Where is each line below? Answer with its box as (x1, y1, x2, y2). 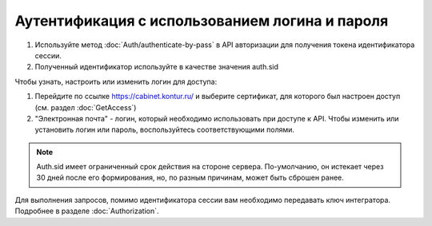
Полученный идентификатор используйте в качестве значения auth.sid (34, 62, 279, 72)
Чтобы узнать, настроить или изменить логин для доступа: (14, 77, 218, 86)
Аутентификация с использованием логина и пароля (14, 12, 389, 30)
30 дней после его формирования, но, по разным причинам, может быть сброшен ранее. (36, 172, 344, 183)
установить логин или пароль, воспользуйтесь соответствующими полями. (34, 125, 295, 135)
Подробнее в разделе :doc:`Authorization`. (14, 206, 159, 216)
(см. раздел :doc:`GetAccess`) (34, 102, 137, 112)
